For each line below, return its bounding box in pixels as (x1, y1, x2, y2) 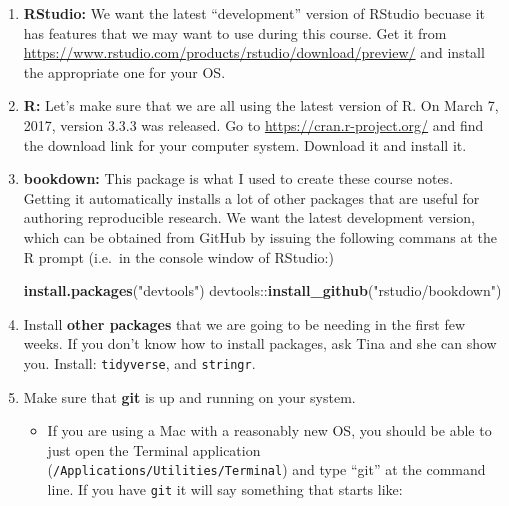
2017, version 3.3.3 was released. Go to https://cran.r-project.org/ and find (23, 114, 484, 135)
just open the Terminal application (47, 439, 261, 460)
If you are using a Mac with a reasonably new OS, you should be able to (47, 420, 492, 441)
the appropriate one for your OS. (23, 61, 226, 82)
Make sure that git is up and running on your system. (23, 386, 356, 407)
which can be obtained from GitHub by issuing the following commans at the (23, 226, 498, 247)
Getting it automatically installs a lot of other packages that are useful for (23, 187, 480, 208)
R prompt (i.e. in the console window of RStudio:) (23, 246, 334, 267)
